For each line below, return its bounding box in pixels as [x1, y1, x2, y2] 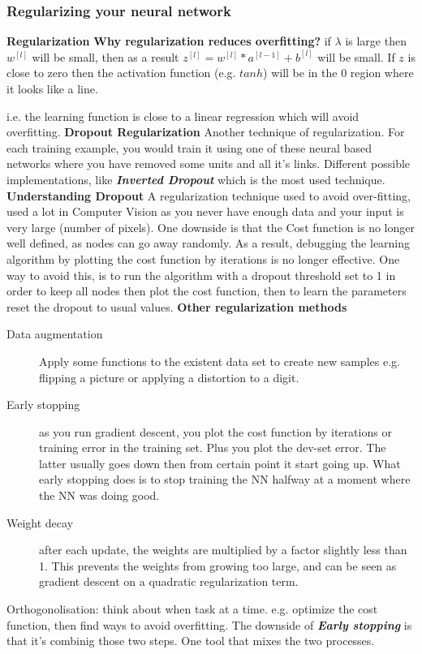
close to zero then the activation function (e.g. [6, 64, 236, 81]
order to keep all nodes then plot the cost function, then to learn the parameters [6, 282, 407, 299]
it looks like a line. [6, 80, 98, 97]
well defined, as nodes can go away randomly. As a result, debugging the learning [6, 234, 411, 252]
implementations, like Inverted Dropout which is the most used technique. [6, 170, 385, 187]
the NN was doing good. [39, 487, 160, 504]
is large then [345, 32, 407, 49]
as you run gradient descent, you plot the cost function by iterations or [39, 423, 392, 440]
